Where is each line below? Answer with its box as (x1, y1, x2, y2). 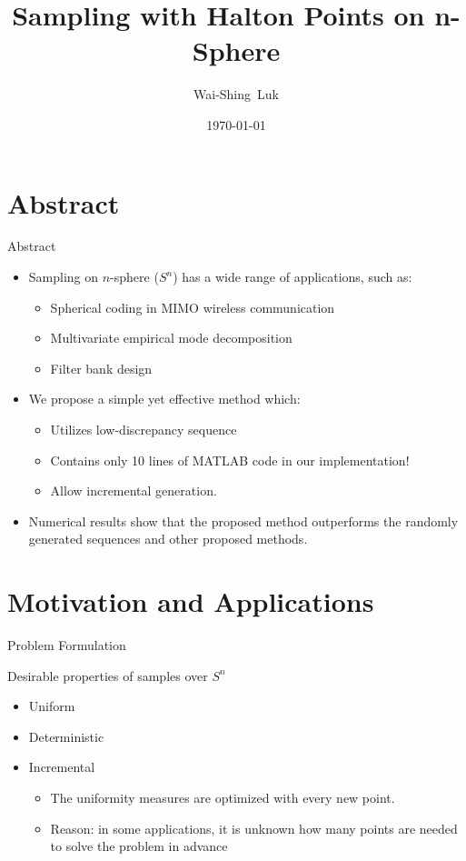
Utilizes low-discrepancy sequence (50, 420, 237, 438)
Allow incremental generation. (50, 481, 217, 500)
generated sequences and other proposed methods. (28, 529, 308, 548)
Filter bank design (50, 358, 153, 377)
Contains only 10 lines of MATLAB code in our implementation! (50, 450, 410, 469)
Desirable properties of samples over (7, 666, 208, 685)
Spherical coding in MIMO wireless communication (50, 297, 335, 316)
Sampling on (28, 267, 99, 286)
